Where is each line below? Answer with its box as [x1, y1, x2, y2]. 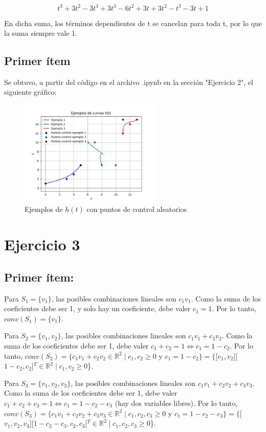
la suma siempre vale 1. [4, 28, 77, 38]
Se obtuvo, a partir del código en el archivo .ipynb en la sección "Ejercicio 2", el [4, 76, 253, 87]
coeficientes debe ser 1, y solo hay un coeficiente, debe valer [4, 303, 191, 314]
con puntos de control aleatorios [86, 204, 187, 214]
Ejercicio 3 [4, 234, 80, 255]
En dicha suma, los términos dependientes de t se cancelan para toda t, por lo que [4, 17, 262, 28]
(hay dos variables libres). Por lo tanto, [115, 397, 238, 408]
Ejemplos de [25, 204, 63, 214]
